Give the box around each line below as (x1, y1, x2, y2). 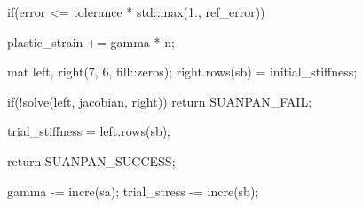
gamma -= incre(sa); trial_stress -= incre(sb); (7, 181, 259, 200)
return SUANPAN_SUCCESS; (7, 151, 176, 170)
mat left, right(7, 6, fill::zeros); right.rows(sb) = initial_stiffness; (7, 62, 358, 81)
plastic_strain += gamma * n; (7, 32, 175, 51)
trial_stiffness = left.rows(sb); (7, 122, 171, 140)
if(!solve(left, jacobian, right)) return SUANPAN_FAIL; (7, 92, 312, 110)
